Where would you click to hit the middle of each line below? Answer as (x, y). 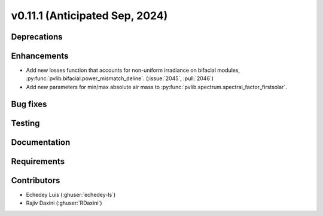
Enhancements (40, 56)
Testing (25, 123)
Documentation (41, 142)
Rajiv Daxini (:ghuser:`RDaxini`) (64, 203)
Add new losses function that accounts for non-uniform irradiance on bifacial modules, (133, 70)
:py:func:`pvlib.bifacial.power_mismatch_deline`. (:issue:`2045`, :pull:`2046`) (120, 78)
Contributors (36, 180)
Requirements (38, 161)
